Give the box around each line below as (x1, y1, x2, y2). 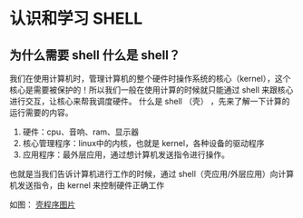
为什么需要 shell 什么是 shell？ (9, 47, 181, 63)
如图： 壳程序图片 (9, 199, 75, 210)
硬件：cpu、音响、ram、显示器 (22, 126, 140, 137)
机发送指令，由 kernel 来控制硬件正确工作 (9, 180, 165, 191)
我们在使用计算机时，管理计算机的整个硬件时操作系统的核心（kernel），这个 (9, 74, 291, 84)
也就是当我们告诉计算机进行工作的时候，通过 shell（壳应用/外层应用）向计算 (9, 169, 295, 179)
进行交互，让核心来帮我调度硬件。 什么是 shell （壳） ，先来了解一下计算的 (9, 96, 290, 106)
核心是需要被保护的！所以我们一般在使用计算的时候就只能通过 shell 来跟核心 (9, 84, 294, 95)
